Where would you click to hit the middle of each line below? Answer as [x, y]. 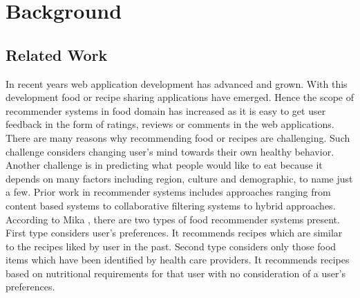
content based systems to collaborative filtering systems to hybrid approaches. [171, 205]
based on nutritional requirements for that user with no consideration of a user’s [176, 273]
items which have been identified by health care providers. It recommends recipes [178, 260]
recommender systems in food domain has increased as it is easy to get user [166, 110]
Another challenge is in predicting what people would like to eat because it [164, 165]
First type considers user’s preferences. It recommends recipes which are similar [174, 233]
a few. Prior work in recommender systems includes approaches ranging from [168, 192]
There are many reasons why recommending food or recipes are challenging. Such [178, 137]
